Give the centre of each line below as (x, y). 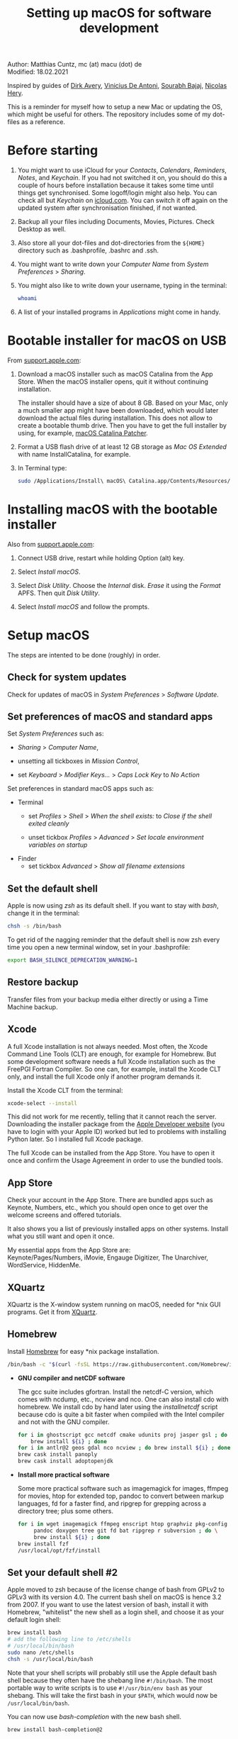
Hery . (15, 93)
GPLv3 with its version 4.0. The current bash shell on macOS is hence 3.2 (114, 1597)
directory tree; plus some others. (66, 1511)
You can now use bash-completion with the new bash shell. (95, 1716)
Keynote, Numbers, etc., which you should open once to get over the (108, 1208)
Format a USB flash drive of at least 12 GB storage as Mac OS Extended (122, 446)
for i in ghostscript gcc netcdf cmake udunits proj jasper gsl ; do (123, 1435)
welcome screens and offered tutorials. (64, 1215)
